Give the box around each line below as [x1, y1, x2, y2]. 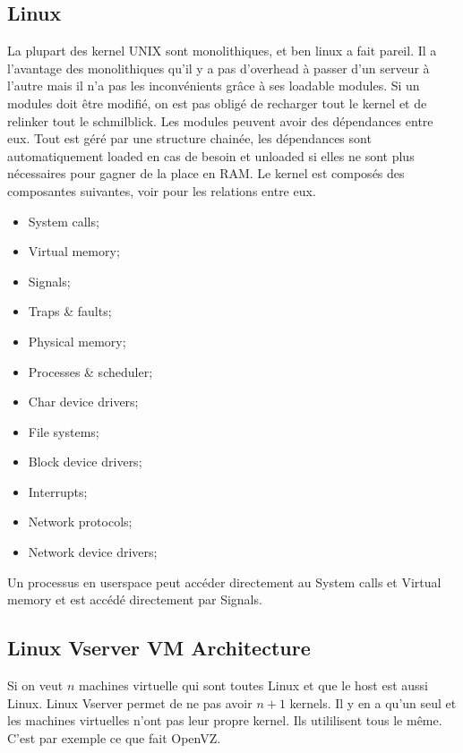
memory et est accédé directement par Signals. [7, 590, 262, 609]
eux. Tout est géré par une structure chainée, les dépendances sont [7, 129, 372, 148]
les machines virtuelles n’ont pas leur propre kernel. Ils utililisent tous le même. [7, 711, 442, 730]
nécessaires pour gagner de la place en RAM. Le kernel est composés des [7, 164, 405, 183]
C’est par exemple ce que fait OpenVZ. [7, 728, 221, 747]
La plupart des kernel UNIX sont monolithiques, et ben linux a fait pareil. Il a [7, 41, 437, 60]
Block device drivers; [28, 452, 142, 471]
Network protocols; [28, 512, 133, 531]
